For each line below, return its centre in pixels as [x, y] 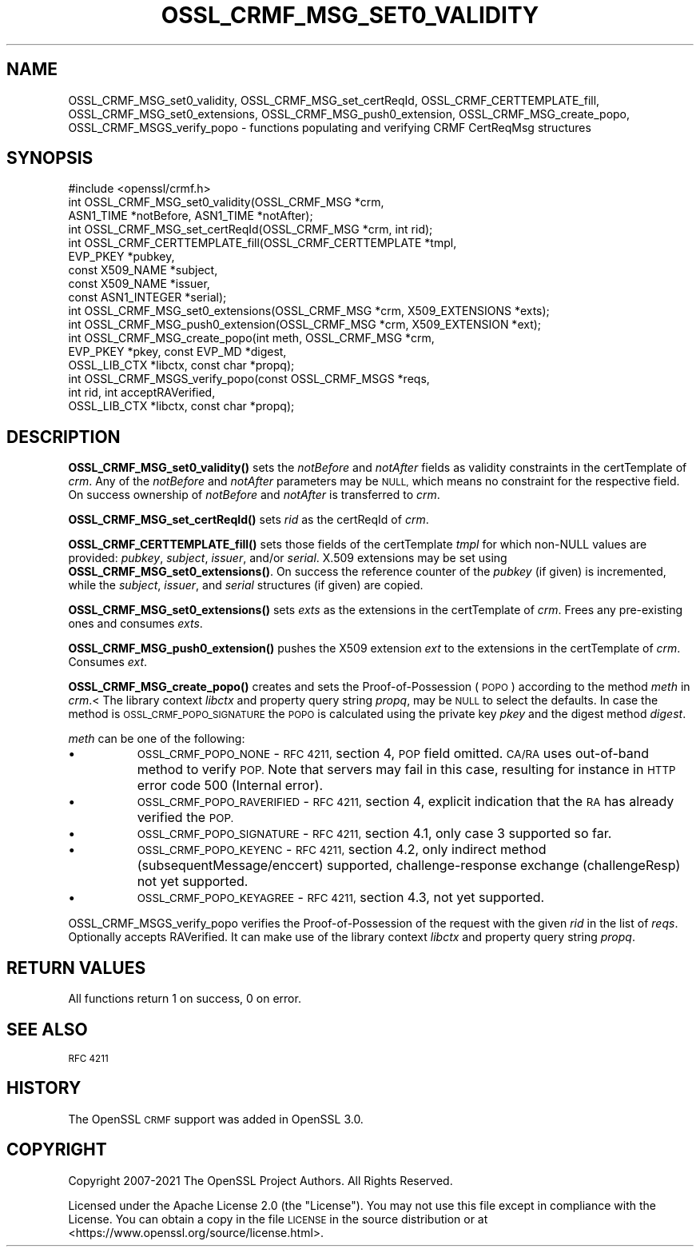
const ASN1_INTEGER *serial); [147, 297]
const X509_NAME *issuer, [139, 284]
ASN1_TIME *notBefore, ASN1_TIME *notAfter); [191, 216]
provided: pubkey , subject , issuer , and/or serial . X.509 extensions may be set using [288, 558]
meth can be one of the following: [157, 739]
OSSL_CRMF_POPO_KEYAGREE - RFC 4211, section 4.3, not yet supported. [341, 898]
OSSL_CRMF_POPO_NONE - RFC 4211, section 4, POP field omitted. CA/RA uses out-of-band [393, 754]
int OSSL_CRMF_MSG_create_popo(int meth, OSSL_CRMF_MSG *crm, [251, 338]
